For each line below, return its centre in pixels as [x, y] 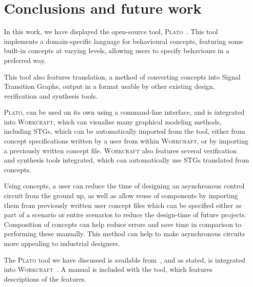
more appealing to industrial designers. [62, 243]
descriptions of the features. [45, 278]
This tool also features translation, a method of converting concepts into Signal [122, 76]
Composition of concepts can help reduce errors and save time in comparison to [123, 224]
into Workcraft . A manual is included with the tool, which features [108, 269]
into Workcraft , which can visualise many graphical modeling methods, [113, 121]
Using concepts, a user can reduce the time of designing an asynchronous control [124, 186]
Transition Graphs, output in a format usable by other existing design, [109, 86]
